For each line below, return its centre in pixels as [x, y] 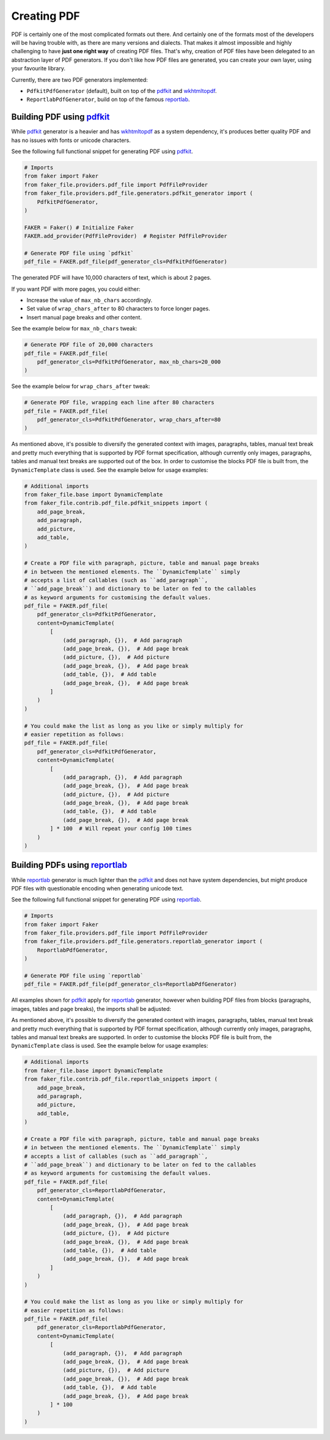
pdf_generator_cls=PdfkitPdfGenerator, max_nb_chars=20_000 [129, 362]
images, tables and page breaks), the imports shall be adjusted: [91, 1009]
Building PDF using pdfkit [61, 117]
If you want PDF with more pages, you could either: [76, 289]
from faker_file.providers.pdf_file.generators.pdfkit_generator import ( [139, 193]
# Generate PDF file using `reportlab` [84, 976]
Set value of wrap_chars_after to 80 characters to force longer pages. [118, 308]
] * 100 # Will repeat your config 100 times [121, 829]
